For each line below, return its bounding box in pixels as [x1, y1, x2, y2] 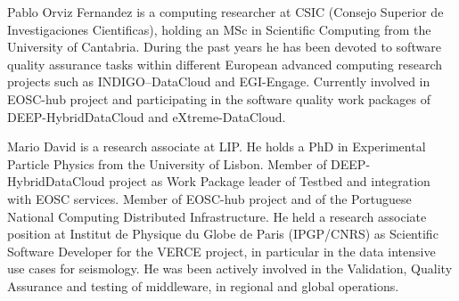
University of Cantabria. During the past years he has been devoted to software [7, 37, 441, 56]
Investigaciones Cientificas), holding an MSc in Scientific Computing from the [7, 20, 431, 38]
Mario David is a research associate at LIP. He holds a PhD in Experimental [7, 137, 426, 156]
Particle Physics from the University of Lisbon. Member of [7, 154, 327, 173]
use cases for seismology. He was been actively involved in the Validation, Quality [7, 259, 453, 278]
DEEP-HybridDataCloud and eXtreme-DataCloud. [7, 107, 286, 126]
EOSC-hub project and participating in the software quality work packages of [7, 89, 430, 108]
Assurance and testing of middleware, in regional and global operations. [7, 276, 399, 295]
